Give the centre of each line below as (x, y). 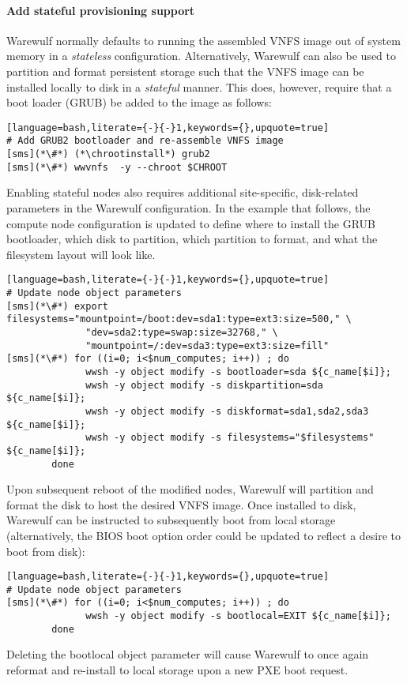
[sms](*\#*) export (57, 306)
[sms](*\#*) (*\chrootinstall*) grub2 (108, 154)
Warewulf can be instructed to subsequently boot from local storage (171, 520)
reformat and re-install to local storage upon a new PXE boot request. (177, 670)
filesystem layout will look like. (81, 254)
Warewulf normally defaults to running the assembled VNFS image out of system (203, 40)
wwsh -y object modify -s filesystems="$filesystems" (230, 438)
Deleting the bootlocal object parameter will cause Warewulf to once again (188, 654)
